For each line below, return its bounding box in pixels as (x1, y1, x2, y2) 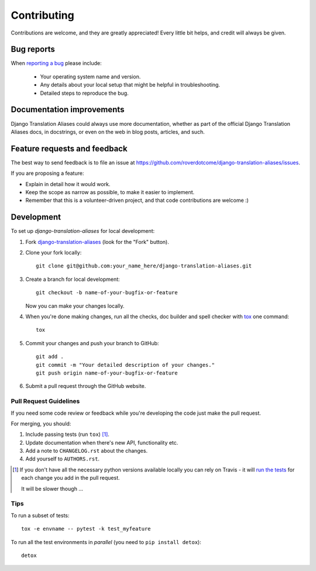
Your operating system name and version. (40, 73, 141, 80)
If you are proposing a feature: (11, 170, 84, 177)
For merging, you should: (11, 420, 71, 427)
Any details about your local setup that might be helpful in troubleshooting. (40, 81, 221, 88)
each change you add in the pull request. (21, 474, 120, 481)
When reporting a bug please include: (11, 60, 102, 67)
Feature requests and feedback (11, 143, 128, 153)
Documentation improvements (11, 105, 125, 115)
